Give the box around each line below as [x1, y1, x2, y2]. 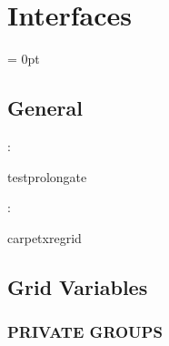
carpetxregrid [7, 228, 82, 247]
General [7, 94, 83, 122]
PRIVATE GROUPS [7, 321, 163, 342]
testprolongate [7, 167, 87, 186]
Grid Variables [7, 272, 148, 300]
